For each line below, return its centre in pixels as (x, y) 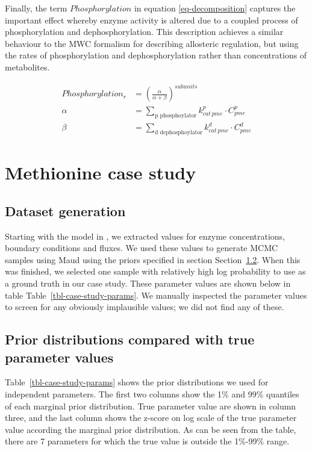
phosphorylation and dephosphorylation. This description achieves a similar (144, 32)
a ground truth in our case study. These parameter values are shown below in (148, 283)
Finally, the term (36, 8)
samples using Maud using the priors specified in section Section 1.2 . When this (153, 259)
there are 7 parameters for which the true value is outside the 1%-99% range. (147, 441)
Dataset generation (65, 210)
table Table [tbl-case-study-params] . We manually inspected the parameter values (156, 295)
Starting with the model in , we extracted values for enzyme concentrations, (145, 236)
